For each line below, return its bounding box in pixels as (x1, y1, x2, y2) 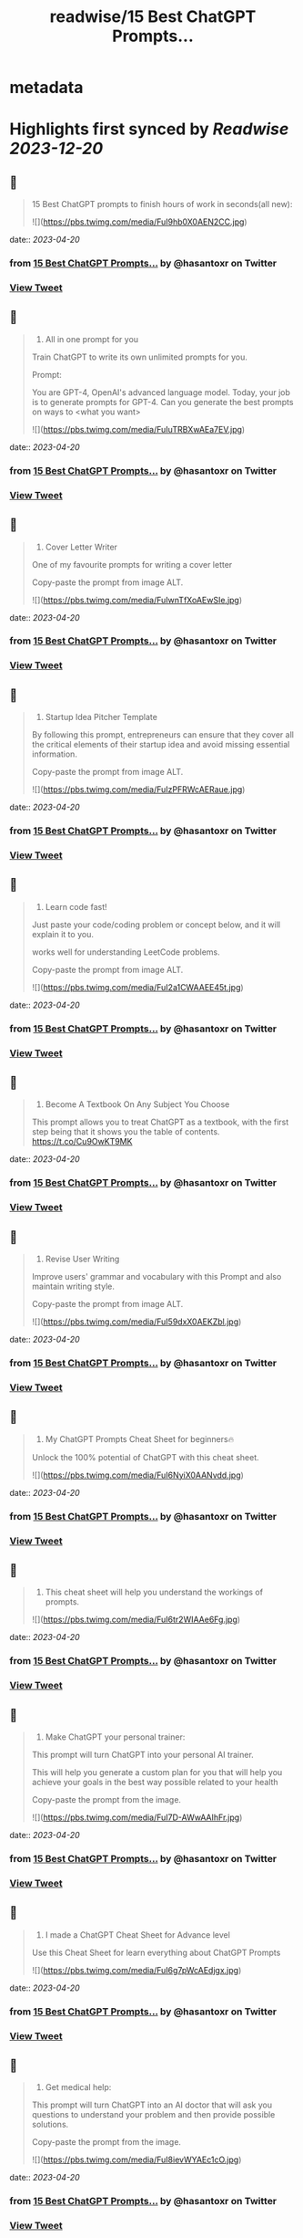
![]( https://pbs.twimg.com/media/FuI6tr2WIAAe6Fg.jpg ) (31, 1614, 241, 1626)
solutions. (31, 2119, 69, 2130)
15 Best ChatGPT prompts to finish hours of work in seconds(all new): (31, 199, 293, 210)
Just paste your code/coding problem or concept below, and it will (31, 919, 280, 930)
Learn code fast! (45, 901, 107, 912)
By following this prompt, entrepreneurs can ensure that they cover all (31, 729, 294, 740)
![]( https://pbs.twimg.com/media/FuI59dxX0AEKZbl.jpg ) (31, 1316, 242, 1327)
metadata (9, 78, 84, 98)
